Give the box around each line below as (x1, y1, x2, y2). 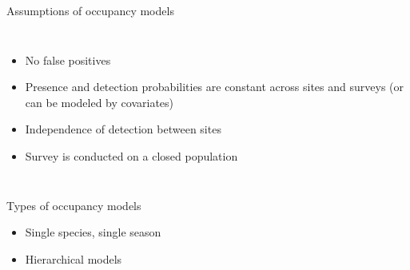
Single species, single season (25, 224, 161, 240)
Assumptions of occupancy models (6, 2, 174, 18)
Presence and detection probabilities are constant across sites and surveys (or (25, 78, 404, 95)
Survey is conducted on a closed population (25, 147, 238, 164)
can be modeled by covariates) (25, 93, 174, 110)
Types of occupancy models (6, 197, 141, 213)
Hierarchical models (25, 250, 122, 267)
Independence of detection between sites (25, 121, 221, 137)
